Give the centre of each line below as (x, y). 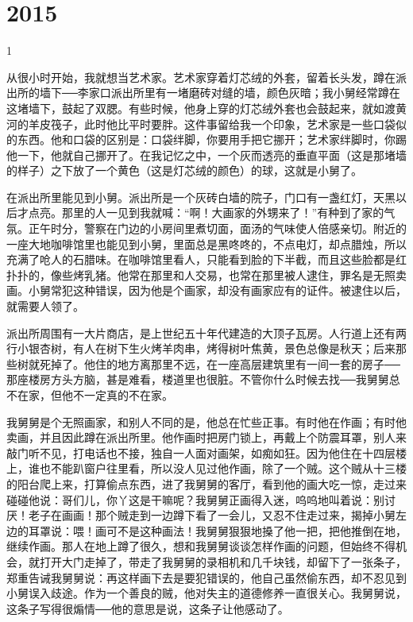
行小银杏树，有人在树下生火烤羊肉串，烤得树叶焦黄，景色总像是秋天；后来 (201, 348)
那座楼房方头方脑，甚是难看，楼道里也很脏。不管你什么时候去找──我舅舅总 (203, 379)
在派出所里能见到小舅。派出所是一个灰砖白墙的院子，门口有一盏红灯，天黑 (201, 197)
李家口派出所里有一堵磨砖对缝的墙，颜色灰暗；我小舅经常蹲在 (239, 93)
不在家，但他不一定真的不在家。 (90, 395)
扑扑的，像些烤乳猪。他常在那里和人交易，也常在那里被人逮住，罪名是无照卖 (206, 274)
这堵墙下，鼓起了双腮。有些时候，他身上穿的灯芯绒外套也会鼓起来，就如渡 (201, 108)
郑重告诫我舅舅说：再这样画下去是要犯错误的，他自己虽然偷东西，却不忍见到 (206, 577)
